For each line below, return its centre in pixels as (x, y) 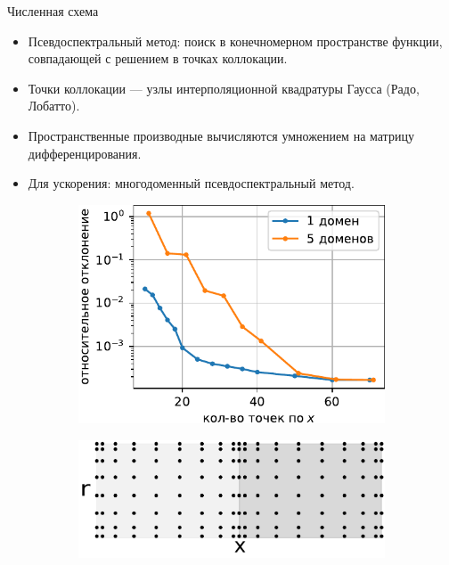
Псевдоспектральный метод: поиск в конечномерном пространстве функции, (235, 41)
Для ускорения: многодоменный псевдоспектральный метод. (191, 183)
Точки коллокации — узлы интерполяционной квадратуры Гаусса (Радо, (224, 88)
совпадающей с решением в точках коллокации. (158, 58)
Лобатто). (54, 106)
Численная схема (53, 11)
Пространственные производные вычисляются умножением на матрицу (221, 135)
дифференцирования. (85, 153)
